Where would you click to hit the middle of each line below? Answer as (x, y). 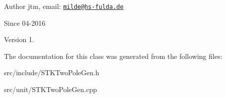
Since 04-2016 (25, 23)
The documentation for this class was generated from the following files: (113, 56)
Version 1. (19, 39)
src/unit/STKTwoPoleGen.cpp (51, 89)
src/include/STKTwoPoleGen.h (52, 73)
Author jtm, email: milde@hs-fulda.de (64, 6)
